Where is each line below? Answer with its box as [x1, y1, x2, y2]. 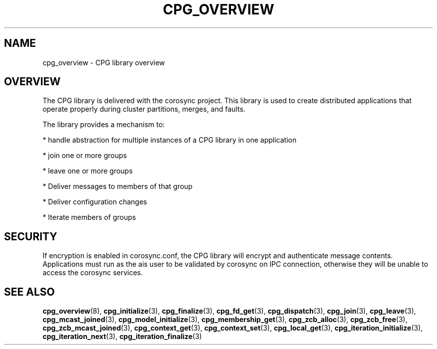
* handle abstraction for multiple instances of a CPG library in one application [42, 136, 297, 145]
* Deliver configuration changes [42, 197, 147, 206]
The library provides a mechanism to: [42, 120, 165, 129]
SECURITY [4, 230, 57, 243]
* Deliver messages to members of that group [42, 182, 193, 191]
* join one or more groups [42, 151, 127, 160]
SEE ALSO [4, 285, 55, 298]
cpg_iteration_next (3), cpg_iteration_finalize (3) [42, 332, 202, 341]
